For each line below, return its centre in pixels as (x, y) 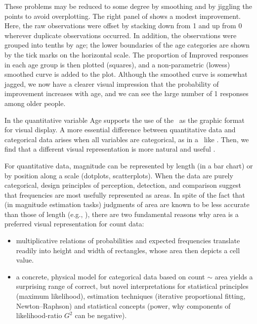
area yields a (234, 276)
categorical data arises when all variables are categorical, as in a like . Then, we (127, 139)
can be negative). (101, 315)
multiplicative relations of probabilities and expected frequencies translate (128, 241)
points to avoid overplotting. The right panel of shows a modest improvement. (123, 16)
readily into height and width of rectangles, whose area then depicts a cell (128, 250)
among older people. (35, 103)
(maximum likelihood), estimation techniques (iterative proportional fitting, (131, 296)
